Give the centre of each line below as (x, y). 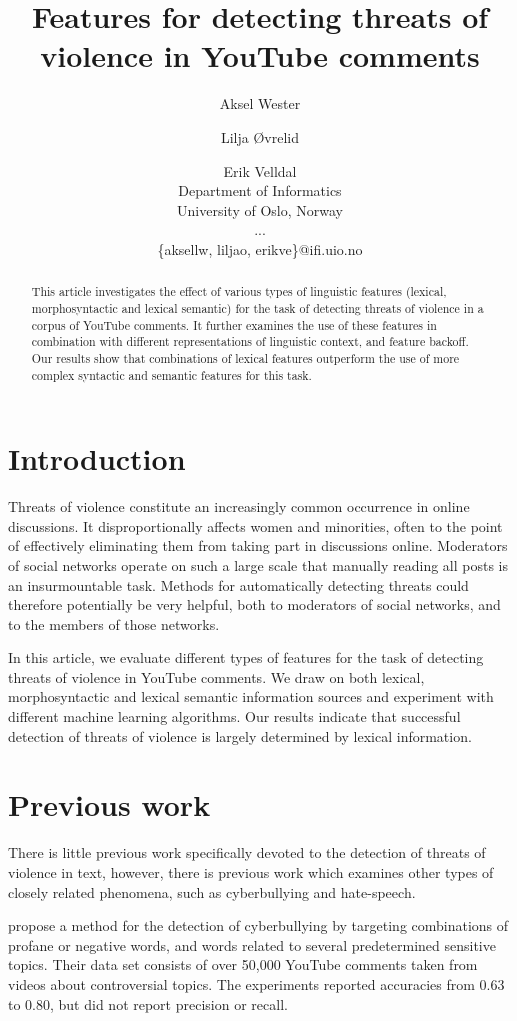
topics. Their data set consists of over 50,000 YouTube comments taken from (243, 964)
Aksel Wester (260, 103)
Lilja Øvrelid (260, 136)
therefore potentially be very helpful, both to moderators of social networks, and (254, 604)
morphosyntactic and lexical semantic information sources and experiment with (251, 696)
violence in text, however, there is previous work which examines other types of (251, 871)
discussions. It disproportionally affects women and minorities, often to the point (255, 525)
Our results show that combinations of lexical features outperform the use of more (245, 357)
